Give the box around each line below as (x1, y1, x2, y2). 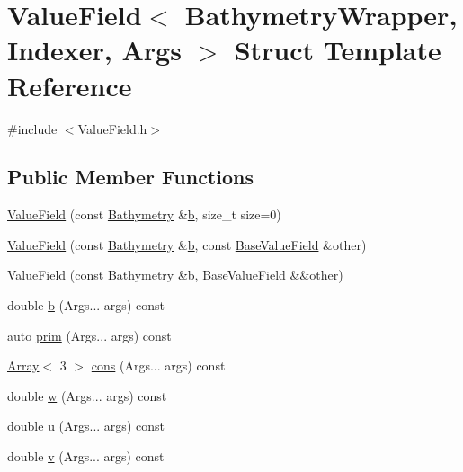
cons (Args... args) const (91, 356, 226, 375)
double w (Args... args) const (7, 386, 167, 405)
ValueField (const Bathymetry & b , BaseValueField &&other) (7, 265, 343, 284)
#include (7, 119, 58, 138)
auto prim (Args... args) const (7, 325, 172, 344)
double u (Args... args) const (7, 416, 165, 435)
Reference (7, 67, 132, 103)
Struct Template (234, 31, 441, 68)
